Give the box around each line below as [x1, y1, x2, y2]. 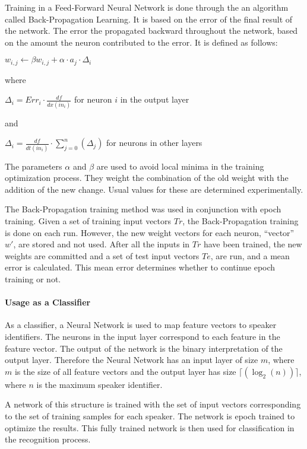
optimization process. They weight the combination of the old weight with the [5, 171, 289, 184]
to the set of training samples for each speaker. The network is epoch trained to [5, 409, 295, 422]
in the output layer [120, 93, 189, 106]
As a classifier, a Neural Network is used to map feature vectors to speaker [5, 319, 277, 331]
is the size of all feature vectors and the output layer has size [14, 365, 236, 377]
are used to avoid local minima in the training [96, 160, 264, 172]
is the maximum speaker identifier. [36, 378, 163, 390]
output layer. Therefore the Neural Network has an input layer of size [5, 354, 258, 366]
